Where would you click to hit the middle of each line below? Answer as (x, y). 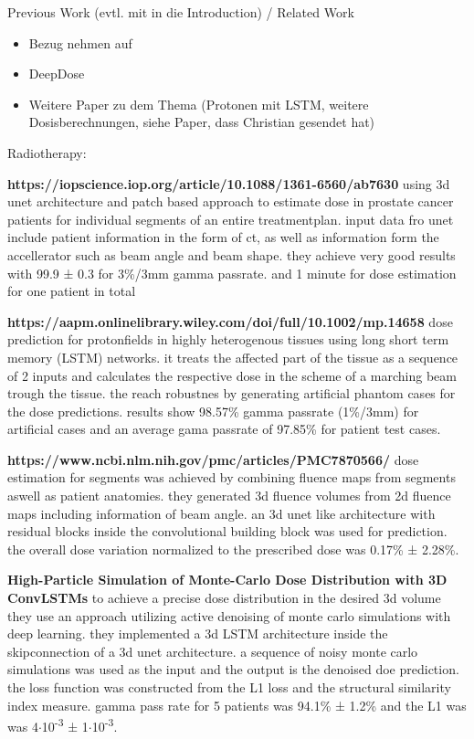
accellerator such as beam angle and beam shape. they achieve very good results (232, 254)
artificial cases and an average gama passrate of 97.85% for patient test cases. (224, 429)
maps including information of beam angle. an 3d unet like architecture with (221, 513)
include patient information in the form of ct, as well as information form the (223, 237)
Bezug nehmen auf (80, 42)
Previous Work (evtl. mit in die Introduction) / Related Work (181, 12)
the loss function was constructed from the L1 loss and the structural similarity (229, 687)
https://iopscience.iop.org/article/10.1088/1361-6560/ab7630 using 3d (229, 183)
